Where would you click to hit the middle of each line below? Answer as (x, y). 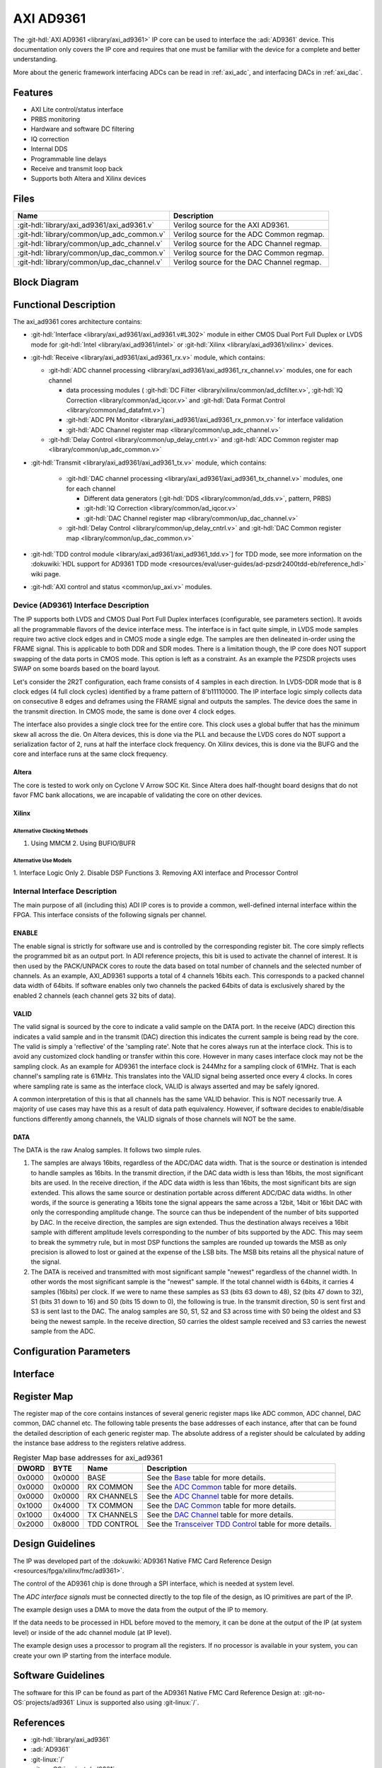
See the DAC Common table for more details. (221, 1505)
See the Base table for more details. (206, 1478)
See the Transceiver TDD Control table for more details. (239, 1524)
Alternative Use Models (42, 861)
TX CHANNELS (112, 1515)
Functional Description (64, 304)
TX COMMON (110, 1505)
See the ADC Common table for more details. (222, 1487)
